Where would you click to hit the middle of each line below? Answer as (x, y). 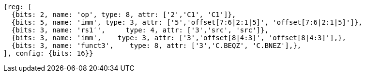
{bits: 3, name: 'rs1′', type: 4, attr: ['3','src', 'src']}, (140, 30)
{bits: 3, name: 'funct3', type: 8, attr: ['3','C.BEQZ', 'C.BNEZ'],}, (156, 46)
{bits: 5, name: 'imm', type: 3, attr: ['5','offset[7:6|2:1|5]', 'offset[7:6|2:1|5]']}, (187, 22)
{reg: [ (18, 7)
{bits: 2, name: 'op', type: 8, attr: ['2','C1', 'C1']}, (124, 15)
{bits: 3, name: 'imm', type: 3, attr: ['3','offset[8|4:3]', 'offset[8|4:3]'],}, (179, 38)
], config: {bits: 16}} (48, 53)
